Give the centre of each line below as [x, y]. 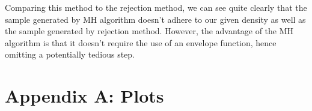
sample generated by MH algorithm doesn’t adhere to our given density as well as [155, 19]
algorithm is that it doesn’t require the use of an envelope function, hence [141, 42]
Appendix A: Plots [84, 96]
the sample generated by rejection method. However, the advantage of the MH [149, 31]
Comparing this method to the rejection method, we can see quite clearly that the [156, 7]
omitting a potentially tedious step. [70, 54]
